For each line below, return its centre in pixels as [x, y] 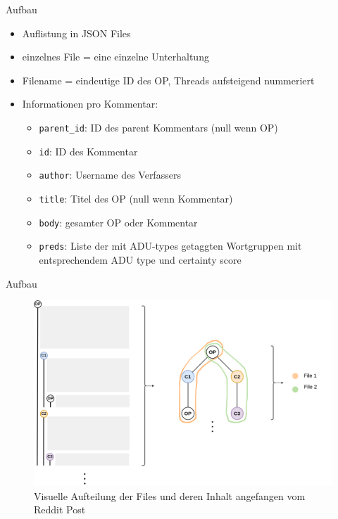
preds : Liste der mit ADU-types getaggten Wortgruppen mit [170, 246]
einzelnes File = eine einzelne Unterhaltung [115, 57]
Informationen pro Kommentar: [90, 104]
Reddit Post [60, 510]
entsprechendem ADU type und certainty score [140, 259]
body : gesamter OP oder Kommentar [118, 222]
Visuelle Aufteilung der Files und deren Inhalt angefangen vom [170, 495]
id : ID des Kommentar [88, 151]
